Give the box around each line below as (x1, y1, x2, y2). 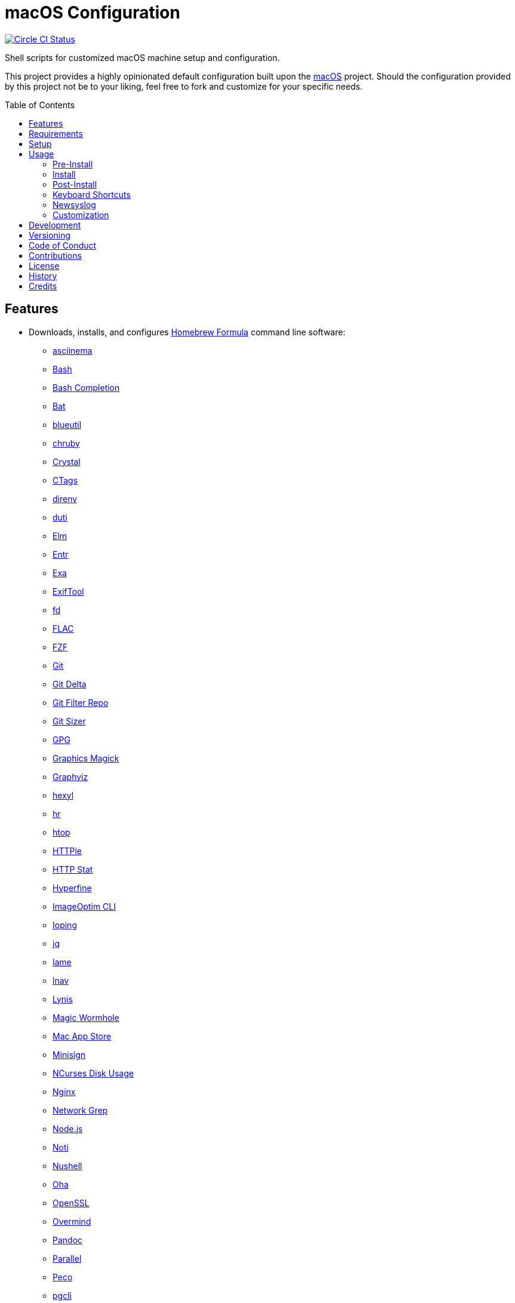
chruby (53, 438, 80, 448)
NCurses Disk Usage (53, 1068, 134, 1078)
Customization (53, 209, 109, 220)
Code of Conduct (29, 240, 97, 250)
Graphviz (53, 771, 88, 782)
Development (29, 219, 81, 230)
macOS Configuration (5, 2, 180, 23)
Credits (29, 280, 57, 291)
